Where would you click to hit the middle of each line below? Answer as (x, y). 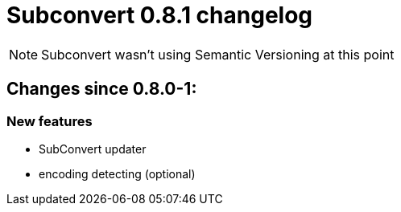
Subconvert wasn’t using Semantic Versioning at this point (218, 54)
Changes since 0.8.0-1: (102, 89)
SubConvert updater (93, 149)
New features (50, 121)
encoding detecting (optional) (117, 173)
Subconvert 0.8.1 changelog (160, 15)
